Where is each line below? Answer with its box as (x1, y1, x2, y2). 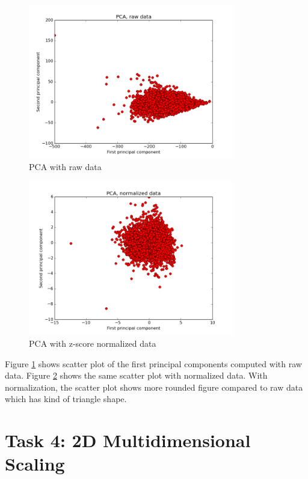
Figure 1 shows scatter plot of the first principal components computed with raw (5, 357, 302, 370)
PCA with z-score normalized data (29, 337, 156, 350)
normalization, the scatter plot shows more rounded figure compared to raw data (5, 380, 303, 393)
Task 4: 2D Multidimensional (5, 428, 251, 453)
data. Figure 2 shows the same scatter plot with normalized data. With (5, 369, 268, 382)
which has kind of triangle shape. (5, 392, 127, 405)
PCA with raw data (29, 160, 102, 173)
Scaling (5, 451, 65, 476)
